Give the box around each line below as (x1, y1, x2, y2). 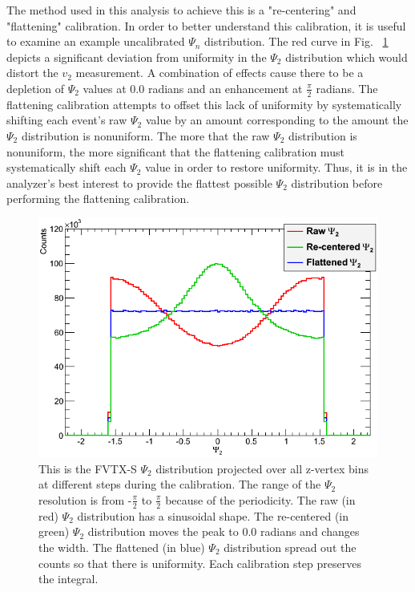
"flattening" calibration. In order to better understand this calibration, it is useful (6, 17, 406, 34)
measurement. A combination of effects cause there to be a (75, 64, 364, 81)
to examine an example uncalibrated (6, 33, 185, 50)
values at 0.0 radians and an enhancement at (83, 79, 303, 96)
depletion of (6, 79, 64, 96)
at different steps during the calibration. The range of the (38, 476, 321, 493)
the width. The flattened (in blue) (38, 538, 205, 555)
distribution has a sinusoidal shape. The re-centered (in (77, 507, 349, 524)
